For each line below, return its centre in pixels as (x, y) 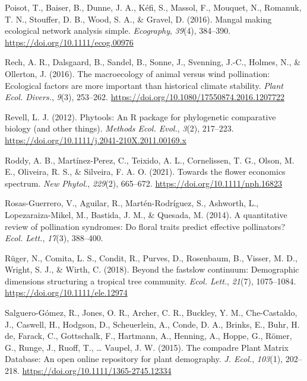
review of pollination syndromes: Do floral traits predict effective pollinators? (145, 226)
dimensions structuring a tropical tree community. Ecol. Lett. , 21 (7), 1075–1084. (151, 281)
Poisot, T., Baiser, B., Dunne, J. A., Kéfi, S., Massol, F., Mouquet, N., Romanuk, (153, 7)
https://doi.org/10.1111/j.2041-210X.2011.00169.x (96, 140)
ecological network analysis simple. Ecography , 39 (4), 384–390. (118, 31)
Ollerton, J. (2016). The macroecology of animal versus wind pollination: (137, 73)
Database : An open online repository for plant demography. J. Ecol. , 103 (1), (144, 359)
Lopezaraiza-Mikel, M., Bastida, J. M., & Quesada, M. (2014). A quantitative (146, 214)
